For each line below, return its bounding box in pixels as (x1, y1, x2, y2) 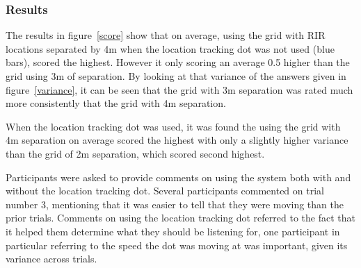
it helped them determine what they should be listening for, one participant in (6, 224, 340, 238)
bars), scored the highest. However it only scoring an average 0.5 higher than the (6, 55, 350, 69)
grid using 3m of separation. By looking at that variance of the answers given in (6, 69, 346, 83)
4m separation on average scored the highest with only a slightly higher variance (6, 133, 348, 147)
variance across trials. (6, 251, 97, 266)
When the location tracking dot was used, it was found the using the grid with (6, 119, 341, 133)
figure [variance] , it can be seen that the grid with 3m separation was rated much (6, 82, 353, 97)
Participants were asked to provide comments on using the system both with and (6, 169, 351, 184)
